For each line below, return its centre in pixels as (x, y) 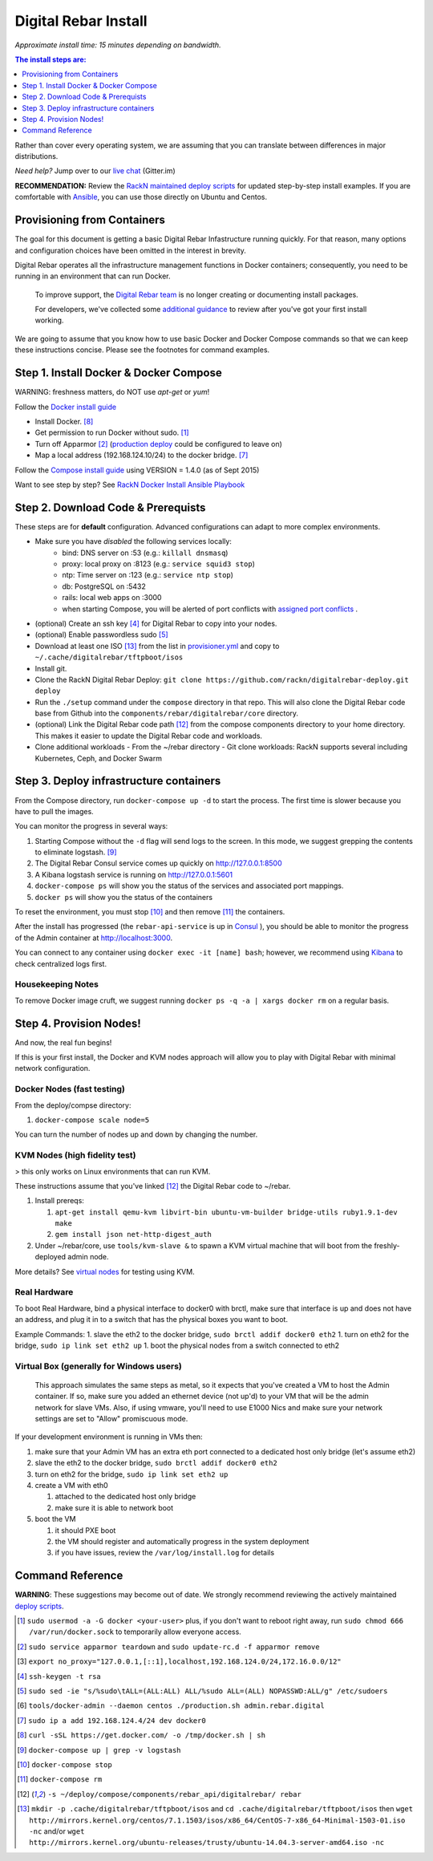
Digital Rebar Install (81, 21)
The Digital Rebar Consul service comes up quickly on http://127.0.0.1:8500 (158, 863)
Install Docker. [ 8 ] (64, 421)
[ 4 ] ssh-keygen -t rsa (59, 1676)
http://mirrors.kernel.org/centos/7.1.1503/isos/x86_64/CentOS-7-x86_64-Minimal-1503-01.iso (217, 1820)
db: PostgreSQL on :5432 (104, 586)
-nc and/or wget (57, 1831)
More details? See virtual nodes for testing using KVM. (105, 1271)
